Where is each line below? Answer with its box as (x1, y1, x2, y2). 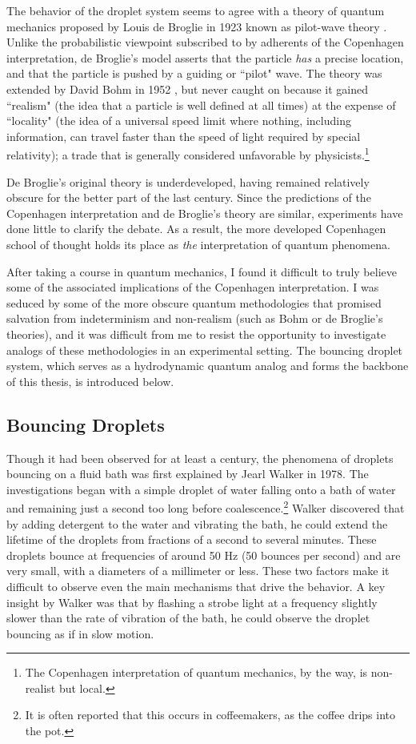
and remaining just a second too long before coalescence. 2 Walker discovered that (6, 497, 405, 516)
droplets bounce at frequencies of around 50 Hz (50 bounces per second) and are (6, 546, 401, 563)
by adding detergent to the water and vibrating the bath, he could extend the (6, 515, 388, 532)
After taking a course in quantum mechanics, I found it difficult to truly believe (6, 263, 397, 280)
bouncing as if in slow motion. (6, 625, 154, 641)
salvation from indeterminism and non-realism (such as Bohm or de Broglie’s (6, 310, 383, 327)
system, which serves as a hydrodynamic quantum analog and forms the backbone (6, 357, 409, 374)
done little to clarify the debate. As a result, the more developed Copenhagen (6, 220, 386, 237)
